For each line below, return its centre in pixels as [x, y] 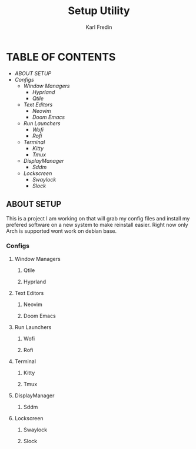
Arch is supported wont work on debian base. [62, 231]
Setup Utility [99, 11]
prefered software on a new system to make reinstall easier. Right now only [97, 224]
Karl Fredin [99, 27]
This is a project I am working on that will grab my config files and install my [98, 218]
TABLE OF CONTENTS [61, 57]
